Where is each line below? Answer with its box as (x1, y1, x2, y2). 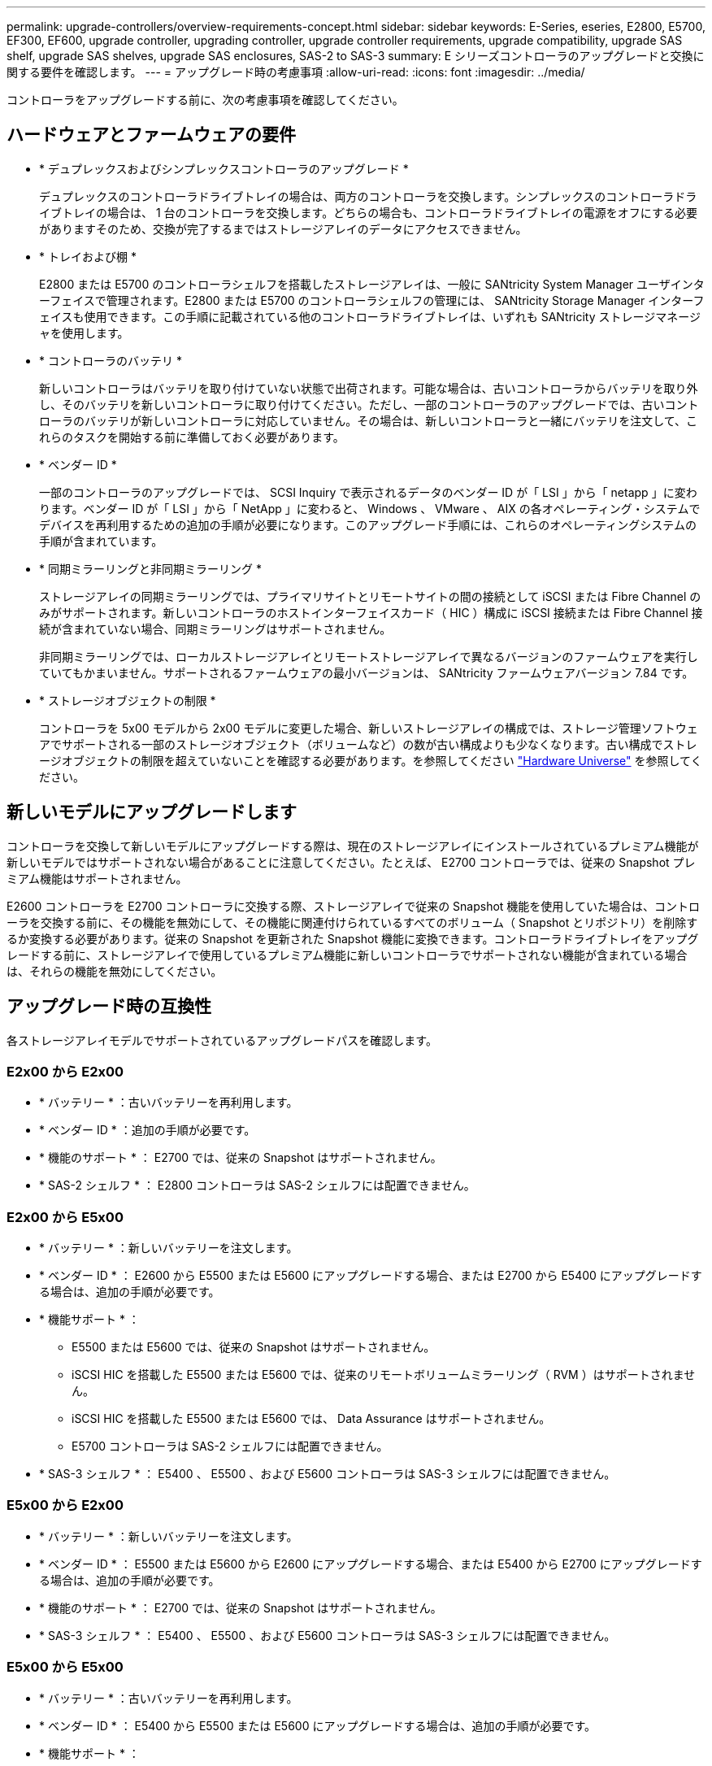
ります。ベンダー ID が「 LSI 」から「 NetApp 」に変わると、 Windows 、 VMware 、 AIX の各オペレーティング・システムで (39, 501, 701, 515)
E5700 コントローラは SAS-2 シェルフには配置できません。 (72, 1439, 389, 1454)
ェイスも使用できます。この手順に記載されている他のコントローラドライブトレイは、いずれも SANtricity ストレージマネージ (39, 309, 701, 324)
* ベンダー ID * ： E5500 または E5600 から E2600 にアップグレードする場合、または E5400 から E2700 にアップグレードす (39, 1556, 702, 1571)
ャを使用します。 (39, 325, 129, 340)
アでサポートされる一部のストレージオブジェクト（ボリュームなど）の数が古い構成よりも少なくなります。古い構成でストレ (39, 737, 697, 751)
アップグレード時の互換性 (7, 996, 211, 1017)
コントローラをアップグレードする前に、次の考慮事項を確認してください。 (7, 93, 404, 107)
